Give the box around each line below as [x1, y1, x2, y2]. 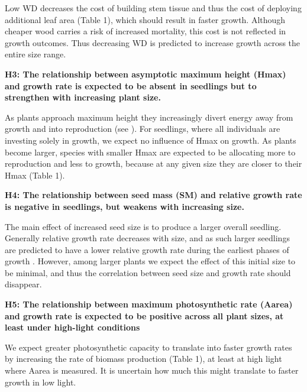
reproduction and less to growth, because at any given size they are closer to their [5, 157, 302, 170]
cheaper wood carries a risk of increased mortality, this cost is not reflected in [5, 25, 286, 37]
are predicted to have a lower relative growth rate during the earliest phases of [5, 243, 289, 255]
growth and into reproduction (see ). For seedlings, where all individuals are [5, 122, 280, 135]
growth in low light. [5, 375, 76, 388]
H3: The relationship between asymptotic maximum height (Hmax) [5, 67, 286, 80]
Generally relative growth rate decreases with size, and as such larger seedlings [5, 232, 290, 244]
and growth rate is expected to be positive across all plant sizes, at [5, 309, 284, 322]
